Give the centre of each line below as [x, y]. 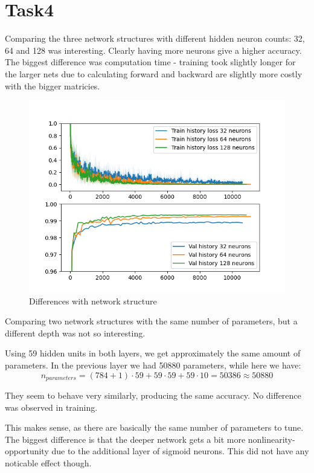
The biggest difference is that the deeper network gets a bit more [125, 439]
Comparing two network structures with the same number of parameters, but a [151, 321]
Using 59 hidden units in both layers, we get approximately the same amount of [153, 353]
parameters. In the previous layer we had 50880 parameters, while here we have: [153, 365]
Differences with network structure [93, 301]
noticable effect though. [48, 463]
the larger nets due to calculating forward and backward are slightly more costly [154, 73]
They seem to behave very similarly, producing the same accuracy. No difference [153, 395]
